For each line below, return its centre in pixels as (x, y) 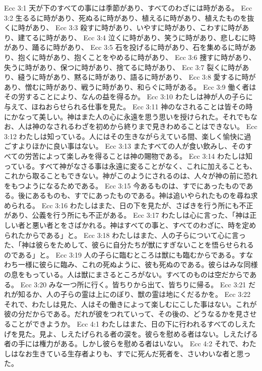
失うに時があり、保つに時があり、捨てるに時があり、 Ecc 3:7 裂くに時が (123, 67)
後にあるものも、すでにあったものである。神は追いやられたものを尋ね (134, 195)
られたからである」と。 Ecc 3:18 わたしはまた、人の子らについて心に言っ (125, 235)
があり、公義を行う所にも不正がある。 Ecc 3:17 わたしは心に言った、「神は (127, 215)
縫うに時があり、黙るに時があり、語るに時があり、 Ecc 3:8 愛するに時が (137, 77)
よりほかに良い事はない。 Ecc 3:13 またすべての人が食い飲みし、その (132, 146)
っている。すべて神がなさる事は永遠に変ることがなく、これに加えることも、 (130, 166)
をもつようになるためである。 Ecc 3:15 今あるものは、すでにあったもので (125, 185)
